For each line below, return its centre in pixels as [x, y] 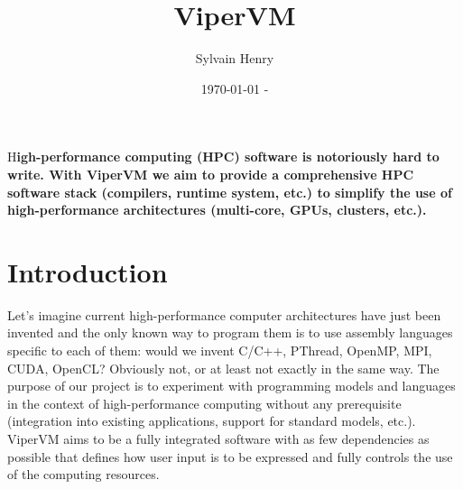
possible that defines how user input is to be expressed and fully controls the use [230, 456]
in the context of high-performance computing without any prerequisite [204, 403]
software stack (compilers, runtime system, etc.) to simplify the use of [230, 192]
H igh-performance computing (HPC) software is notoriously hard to [223, 157]
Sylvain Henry [235, 58]
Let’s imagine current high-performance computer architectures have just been [224, 314]
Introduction [88, 271]
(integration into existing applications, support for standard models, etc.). [212, 421]
